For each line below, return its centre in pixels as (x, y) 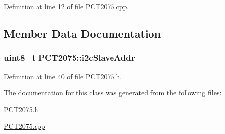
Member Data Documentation (83, 33)
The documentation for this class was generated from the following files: (113, 93)
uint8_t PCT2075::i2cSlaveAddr (70, 58)
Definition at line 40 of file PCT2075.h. (63, 76)
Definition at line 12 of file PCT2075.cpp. (67, 6)
